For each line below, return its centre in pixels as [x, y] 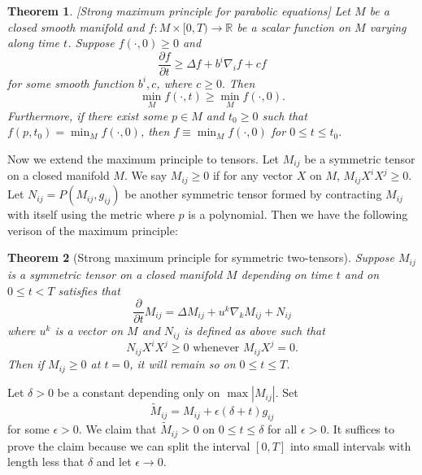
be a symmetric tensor [360, 158]
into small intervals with [350, 445]
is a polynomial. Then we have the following [298, 214]
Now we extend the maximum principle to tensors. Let [144, 158]
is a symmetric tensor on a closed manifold [115, 274]
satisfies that [89, 290]
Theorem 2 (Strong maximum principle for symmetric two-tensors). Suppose [201, 257]
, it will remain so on [183, 364]
